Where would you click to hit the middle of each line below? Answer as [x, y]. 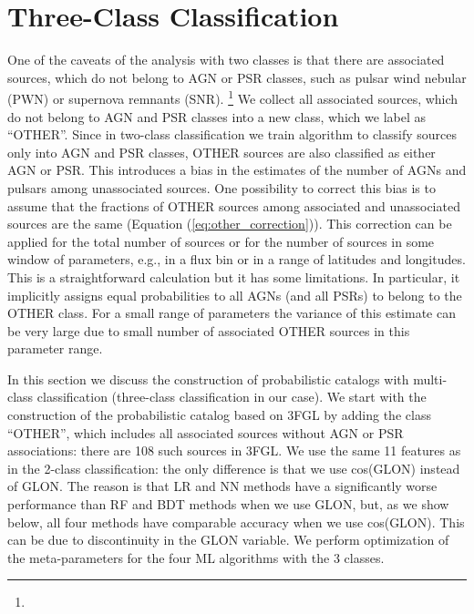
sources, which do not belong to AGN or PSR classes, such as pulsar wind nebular [237, 77]
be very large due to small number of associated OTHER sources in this [209, 330]
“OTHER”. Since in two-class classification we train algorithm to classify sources [232, 134]
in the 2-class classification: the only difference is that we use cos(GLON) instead [234, 468]
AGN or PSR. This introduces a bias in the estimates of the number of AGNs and [237, 170]
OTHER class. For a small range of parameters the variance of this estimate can [232, 313]
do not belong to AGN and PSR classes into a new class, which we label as [217, 116]
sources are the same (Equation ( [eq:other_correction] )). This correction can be [230, 224]
